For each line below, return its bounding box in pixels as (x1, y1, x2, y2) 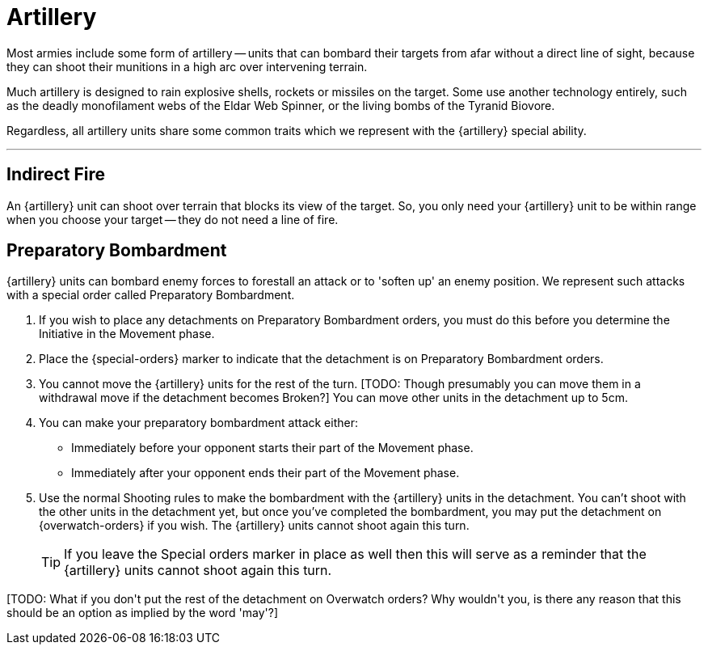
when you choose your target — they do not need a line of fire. (6, 212, 339, 226)
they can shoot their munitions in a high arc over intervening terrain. (6, 59, 368, 74)
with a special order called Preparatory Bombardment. (6, 288, 295, 302)
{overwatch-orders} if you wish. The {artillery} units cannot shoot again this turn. (39, 518, 470, 533)
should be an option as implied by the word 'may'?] (6, 606, 279, 620)
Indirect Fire (6, 164, 106, 185)
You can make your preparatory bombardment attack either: (39, 416, 358, 430)
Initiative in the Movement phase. (39, 327, 215, 341)
